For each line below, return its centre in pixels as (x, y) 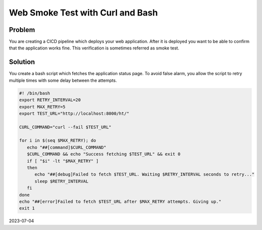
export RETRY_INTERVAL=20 (50, 100)
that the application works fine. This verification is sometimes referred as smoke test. (94, 48)
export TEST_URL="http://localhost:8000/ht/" (74, 113)
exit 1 (27, 208)
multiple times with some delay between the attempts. (63, 80)
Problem (22, 30)
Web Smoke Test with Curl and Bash (83, 13)
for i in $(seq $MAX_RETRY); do (58, 141)
